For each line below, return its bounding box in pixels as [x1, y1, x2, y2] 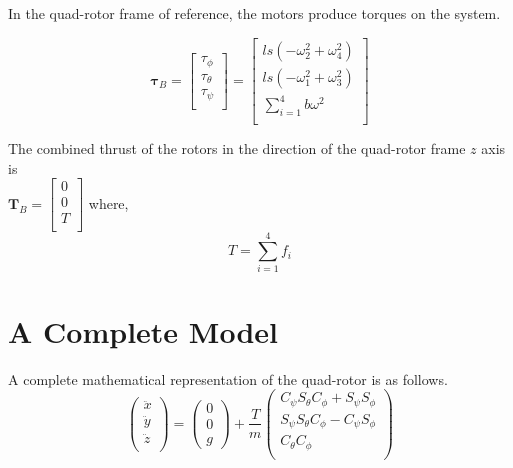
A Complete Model [8, 310, 278, 351]
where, [88, 192, 129, 213]
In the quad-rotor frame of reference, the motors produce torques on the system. [8, 3, 501, 23]
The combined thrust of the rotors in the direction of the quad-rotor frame [8, 138, 466, 159]
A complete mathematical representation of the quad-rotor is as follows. [8, 368, 448, 389]
